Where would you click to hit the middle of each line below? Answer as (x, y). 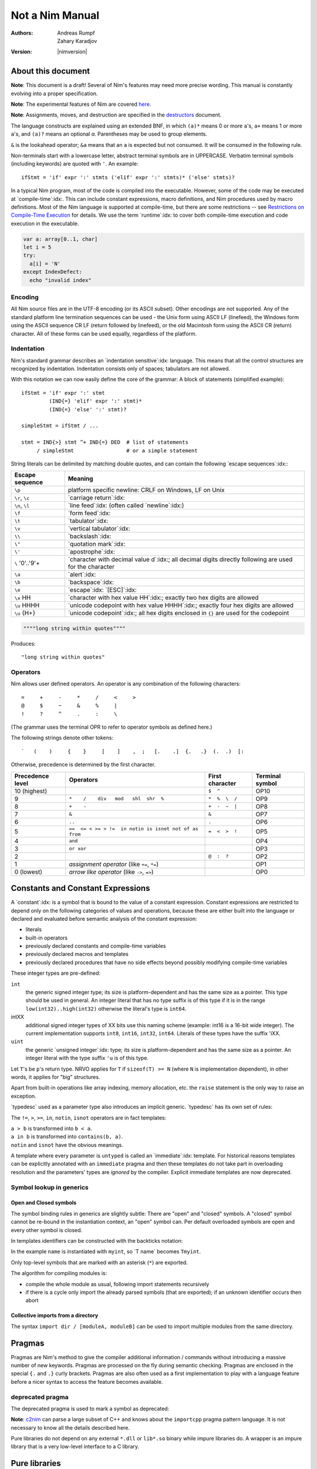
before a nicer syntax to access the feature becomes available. (87, 1381)
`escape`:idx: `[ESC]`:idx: (102, 590)
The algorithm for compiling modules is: (59, 1273)
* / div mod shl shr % (117, 799)
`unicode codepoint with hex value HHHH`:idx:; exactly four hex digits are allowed (181, 605)
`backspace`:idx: (91, 582)
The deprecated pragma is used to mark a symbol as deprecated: (90, 1408)
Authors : (22, 33)
